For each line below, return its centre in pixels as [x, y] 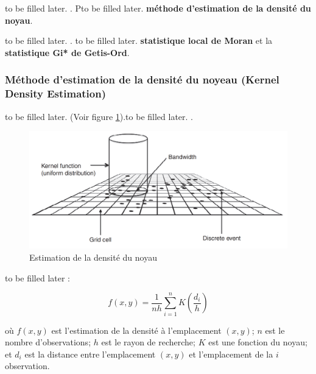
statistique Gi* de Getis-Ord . [67, 52]
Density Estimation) [55, 94]
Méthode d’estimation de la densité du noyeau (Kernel [142, 79]
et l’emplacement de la [231, 354]
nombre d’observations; [48, 342]
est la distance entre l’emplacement [90, 354]
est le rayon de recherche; [148, 342]
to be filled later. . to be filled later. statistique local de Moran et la [139, 41]
